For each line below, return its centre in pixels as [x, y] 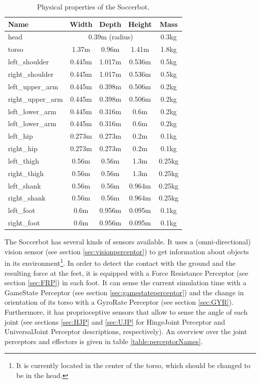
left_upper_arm [33, 86]
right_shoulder [31, 74]
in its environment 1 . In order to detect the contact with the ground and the [120, 262]
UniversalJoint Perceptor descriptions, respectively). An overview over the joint [126, 331]
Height [140, 24]
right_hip [23, 148]
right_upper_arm [35, 98]
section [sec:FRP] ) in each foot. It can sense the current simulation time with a [126, 283]
